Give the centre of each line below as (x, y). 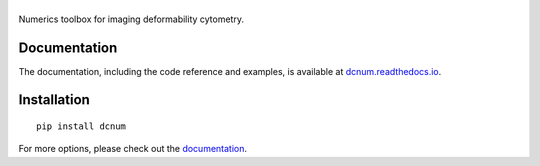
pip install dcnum (81, 126)
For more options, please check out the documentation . (133, 149)
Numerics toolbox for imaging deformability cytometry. (131, 19)
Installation (54, 100)
